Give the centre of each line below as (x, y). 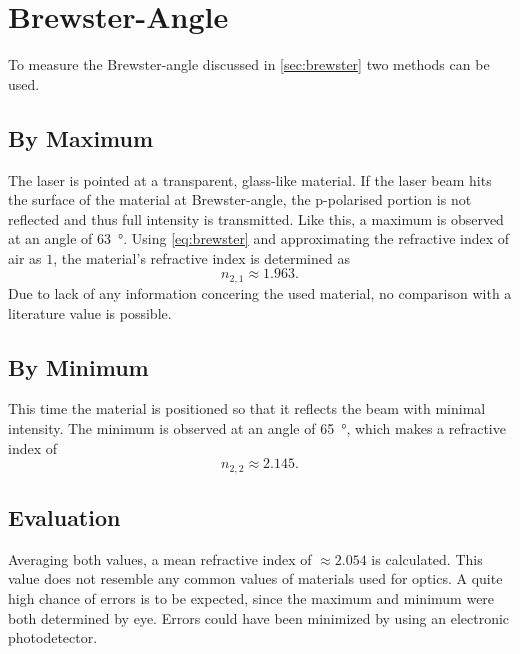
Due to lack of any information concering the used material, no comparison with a (260, 292)
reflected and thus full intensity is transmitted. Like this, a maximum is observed (256, 218)
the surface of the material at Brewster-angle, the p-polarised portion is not (240, 199)
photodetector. (53, 637)
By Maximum (81, 137)
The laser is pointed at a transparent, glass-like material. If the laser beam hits (250, 179)
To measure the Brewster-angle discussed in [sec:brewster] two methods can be (249, 64)
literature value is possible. (90, 312)
